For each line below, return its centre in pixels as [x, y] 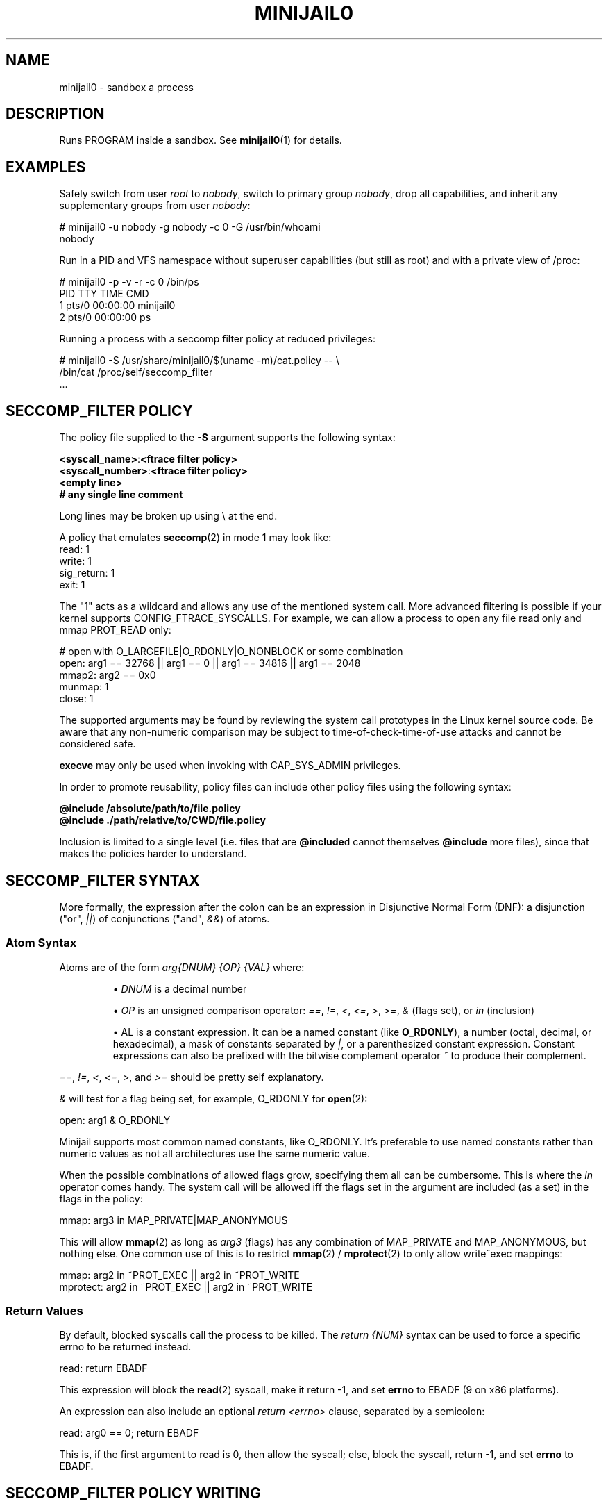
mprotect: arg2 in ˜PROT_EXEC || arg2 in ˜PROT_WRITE [186, 1286]
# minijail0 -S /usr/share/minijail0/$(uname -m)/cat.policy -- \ [199, 361]
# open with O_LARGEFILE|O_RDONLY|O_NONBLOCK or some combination [231, 652]
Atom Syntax [41, 943]
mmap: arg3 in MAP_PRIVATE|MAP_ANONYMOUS [174, 1220]
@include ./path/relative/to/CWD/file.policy [162, 820]
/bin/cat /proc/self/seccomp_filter [136, 372]
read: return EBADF [103, 1368]
